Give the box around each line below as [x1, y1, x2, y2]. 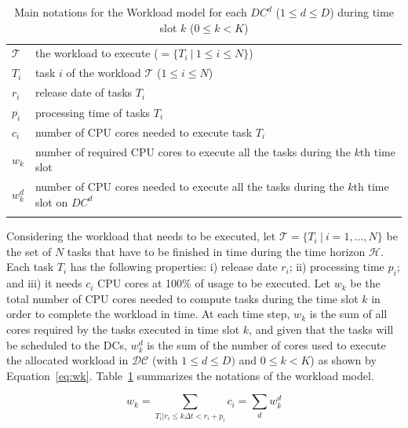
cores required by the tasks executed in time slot [6, 321, 240, 337]
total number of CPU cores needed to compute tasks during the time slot [6, 290, 359, 306]
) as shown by [310, 352, 377, 368]
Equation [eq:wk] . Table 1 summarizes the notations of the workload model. [6, 367, 374, 383]
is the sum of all [309, 305, 388, 322]
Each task [6, 258, 54, 275]
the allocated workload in [6, 352, 129, 368]
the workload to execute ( [35, 45, 158, 61]
